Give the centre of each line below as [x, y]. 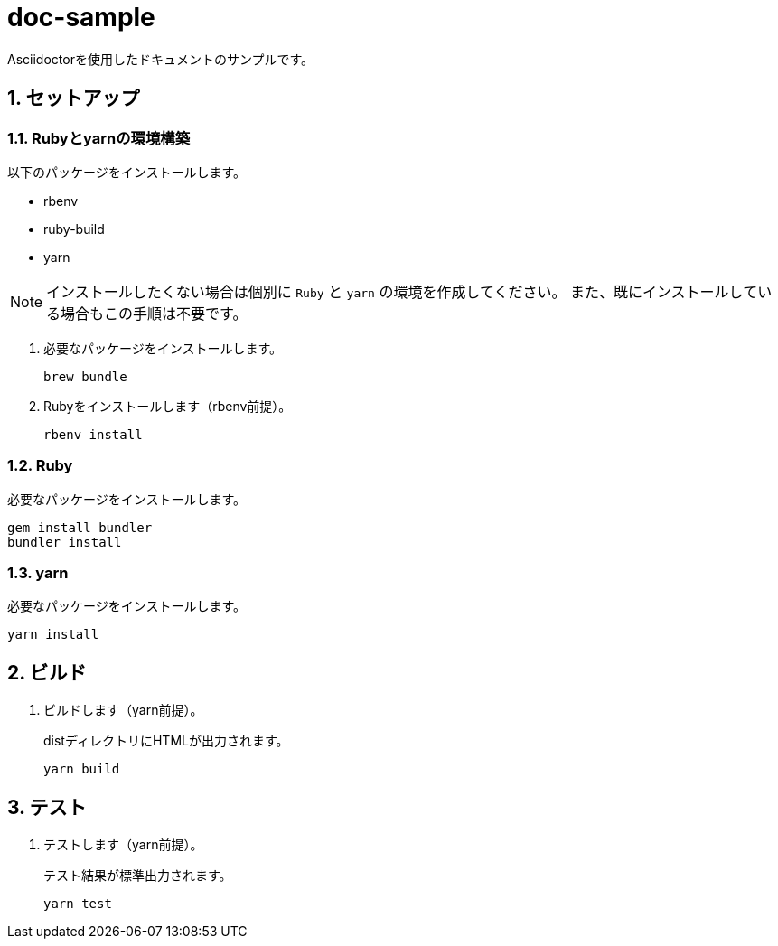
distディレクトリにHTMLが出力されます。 [166, 741]
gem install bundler [80, 527]
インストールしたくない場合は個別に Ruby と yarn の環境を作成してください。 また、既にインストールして [402, 291]
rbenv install [93, 434]
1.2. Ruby [40, 466]
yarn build [82, 769]
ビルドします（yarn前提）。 [123, 710]
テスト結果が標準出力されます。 [138, 876]
